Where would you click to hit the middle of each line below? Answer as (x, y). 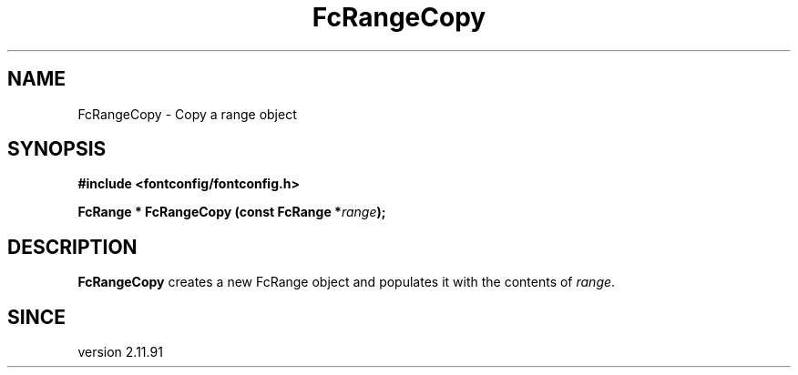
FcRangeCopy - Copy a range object (187, 114)
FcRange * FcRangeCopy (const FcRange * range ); (232, 212)
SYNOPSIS (57, 149)
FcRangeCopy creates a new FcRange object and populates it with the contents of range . (347, 282)
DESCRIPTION (72, 247)
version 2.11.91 (120, 352)
